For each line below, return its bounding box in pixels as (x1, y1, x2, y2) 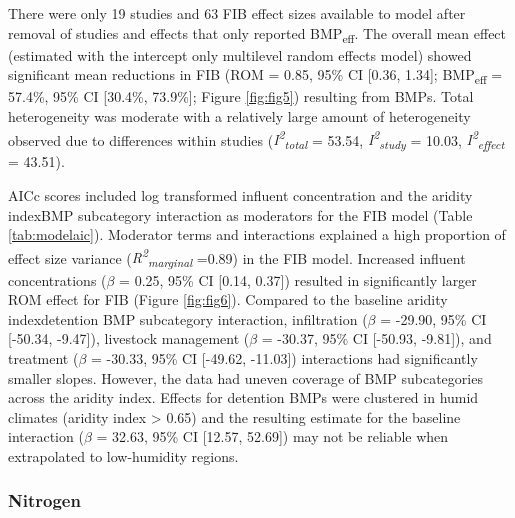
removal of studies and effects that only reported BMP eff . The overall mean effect (8, 22, 507, 46)
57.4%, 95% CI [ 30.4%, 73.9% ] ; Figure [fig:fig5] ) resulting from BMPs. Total (8, 86, 474, 107)
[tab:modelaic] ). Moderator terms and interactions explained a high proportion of (8, 224, 506, 245)
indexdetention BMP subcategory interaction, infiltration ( (8, 308, 368, 329)
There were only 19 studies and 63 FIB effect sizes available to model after (8, 3, 466, 23)
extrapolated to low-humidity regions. (8, 445, 239, 466)
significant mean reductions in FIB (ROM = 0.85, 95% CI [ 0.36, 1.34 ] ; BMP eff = (8, 64, 503, 88)
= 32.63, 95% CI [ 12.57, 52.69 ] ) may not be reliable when (96, 426, 449, 447)
